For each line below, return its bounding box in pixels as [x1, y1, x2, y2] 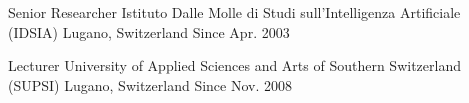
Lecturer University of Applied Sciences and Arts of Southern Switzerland [8, 55, 461, 76]
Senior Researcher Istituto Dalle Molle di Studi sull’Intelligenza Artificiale [8, 2, 461, 22]
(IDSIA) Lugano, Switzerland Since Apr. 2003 [8, 21, 290, 42]
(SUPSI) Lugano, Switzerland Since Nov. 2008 [8, 74, 292, 95]
